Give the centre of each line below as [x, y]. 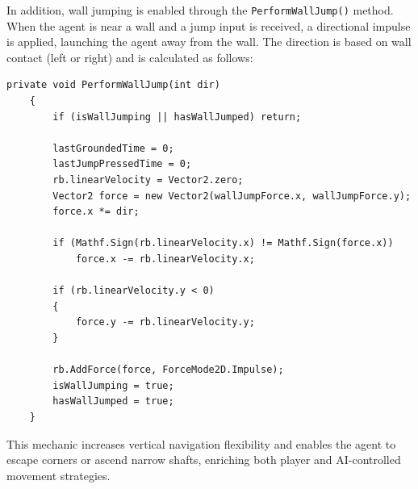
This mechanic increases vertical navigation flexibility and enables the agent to [201, 443]
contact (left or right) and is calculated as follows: [130, 57]
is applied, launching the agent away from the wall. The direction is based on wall [209, 42]
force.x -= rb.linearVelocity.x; [165, 259]
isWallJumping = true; [113, 385]
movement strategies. [59, 475]
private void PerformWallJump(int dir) [113, 85]
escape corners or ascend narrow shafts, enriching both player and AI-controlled [204, 460]
